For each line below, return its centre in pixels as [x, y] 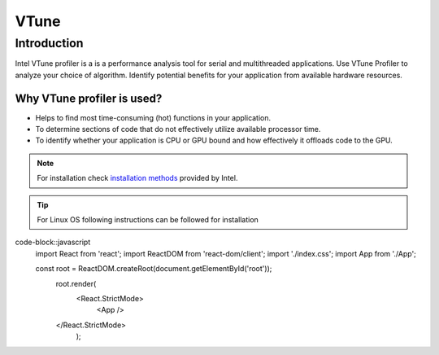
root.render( [76, 283]
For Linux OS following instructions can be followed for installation [148, 220]
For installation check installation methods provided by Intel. [137, 178]
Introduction [49, 43]
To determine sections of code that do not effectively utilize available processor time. [178, 129]
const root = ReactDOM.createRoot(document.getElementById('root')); [154, 269]
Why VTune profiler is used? [89, 98]
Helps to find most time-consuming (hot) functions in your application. [153, 117]
